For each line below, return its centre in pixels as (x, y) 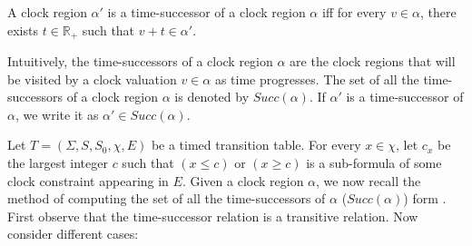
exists (23, 30)
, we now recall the (369, 180)
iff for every (354, 12)
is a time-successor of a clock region (206, 12)
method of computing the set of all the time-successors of (167, 198)
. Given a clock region (243, 180)
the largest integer (58, 163)
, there (438, 12)
